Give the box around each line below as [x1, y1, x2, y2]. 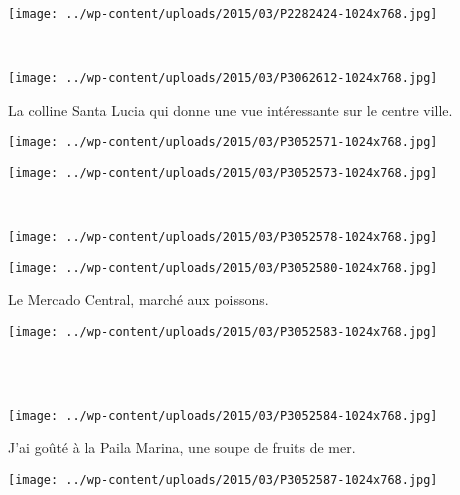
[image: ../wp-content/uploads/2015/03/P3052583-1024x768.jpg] [8, 324, 438, 339]
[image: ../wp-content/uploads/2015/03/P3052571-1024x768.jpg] [8, 135, 438, 150]
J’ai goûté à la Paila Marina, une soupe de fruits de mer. [8, 437, 356, 458]
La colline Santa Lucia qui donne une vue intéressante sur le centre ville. [8, 99, 453, 120]
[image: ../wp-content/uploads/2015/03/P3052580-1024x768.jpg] [8, 260, 438, 275]
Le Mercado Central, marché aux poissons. [8, 289, 269, 310]
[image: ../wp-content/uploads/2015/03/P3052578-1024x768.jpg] [8, 230, 438, 244]
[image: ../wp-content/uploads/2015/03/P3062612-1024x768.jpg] [8, 70, 438, 85]
